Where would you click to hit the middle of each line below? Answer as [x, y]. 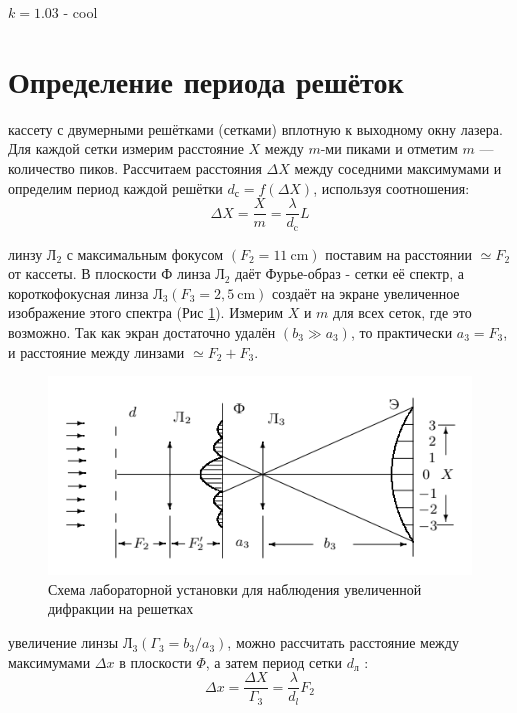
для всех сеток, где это [402, 312]
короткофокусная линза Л [85, 292]
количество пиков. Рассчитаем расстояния [135, 167]
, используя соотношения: [391, 187]
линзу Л [32, 253]
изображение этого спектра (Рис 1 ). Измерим [146, 312]
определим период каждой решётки [115, 187]
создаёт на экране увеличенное [366, 292]
